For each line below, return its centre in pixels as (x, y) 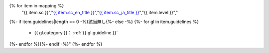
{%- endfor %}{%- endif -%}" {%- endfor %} (56, 44)
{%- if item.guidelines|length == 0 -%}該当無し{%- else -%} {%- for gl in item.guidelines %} (104, 22)
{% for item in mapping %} (37, 6)
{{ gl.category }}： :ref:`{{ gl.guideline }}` (76, 33)
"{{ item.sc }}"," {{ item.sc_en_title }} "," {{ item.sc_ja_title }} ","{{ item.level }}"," (100, 13)
